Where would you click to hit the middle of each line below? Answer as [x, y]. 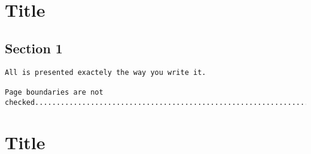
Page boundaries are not [54, 92]
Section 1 [34, 48]
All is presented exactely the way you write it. [106, 72]
